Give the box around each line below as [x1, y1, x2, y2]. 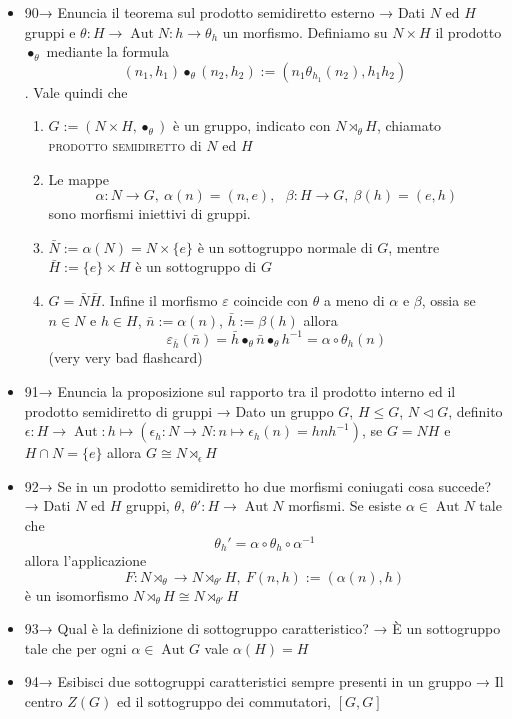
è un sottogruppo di [135, 256, 257, 277]
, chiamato [376, 115, 442, 136]
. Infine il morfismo [101, 289, 218, 310]
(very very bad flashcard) [48, 347, 203, 368]
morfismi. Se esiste [288, 495, 402, 516]
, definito [448, 400, 503, 421]
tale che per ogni [24, 637, 127, 658]
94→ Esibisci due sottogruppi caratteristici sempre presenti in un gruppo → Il [24, 671, 504, 692]
